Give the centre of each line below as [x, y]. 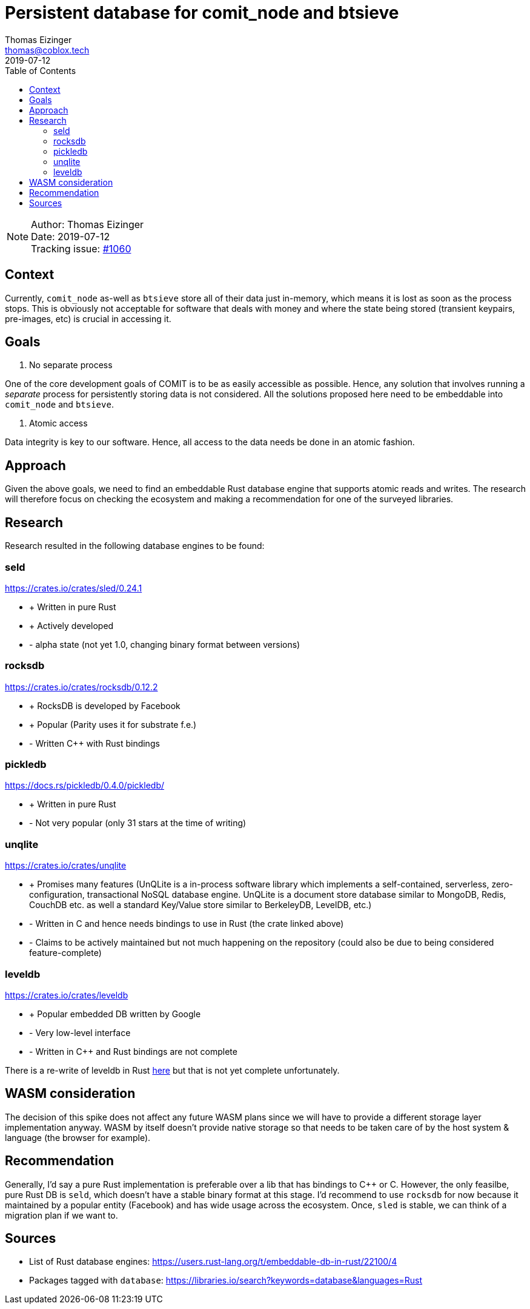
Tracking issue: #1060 [81, 248]
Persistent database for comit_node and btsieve [202, 13]
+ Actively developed [71, 625]
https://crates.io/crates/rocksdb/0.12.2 [81, 687]
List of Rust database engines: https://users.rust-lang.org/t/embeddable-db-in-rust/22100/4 [213, 1262]
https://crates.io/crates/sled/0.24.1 [74, 588]
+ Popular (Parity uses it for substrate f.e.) [113, 724]
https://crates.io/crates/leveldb [67, 995]
